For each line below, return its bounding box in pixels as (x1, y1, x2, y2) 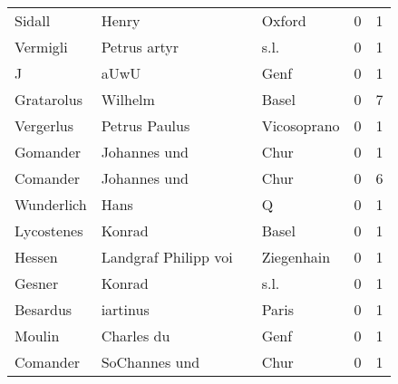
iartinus (101, 299, 150, 320)
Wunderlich (15, 194, 87, 215)
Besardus (15, 299, 73, 320)
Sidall (15, 10, 51, 31)
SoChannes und (101, 351, 200, 372)
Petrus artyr (101, 36, 179, 57)
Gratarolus (15, 89, 83, 110)
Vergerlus (15, 115, 74, 136)
